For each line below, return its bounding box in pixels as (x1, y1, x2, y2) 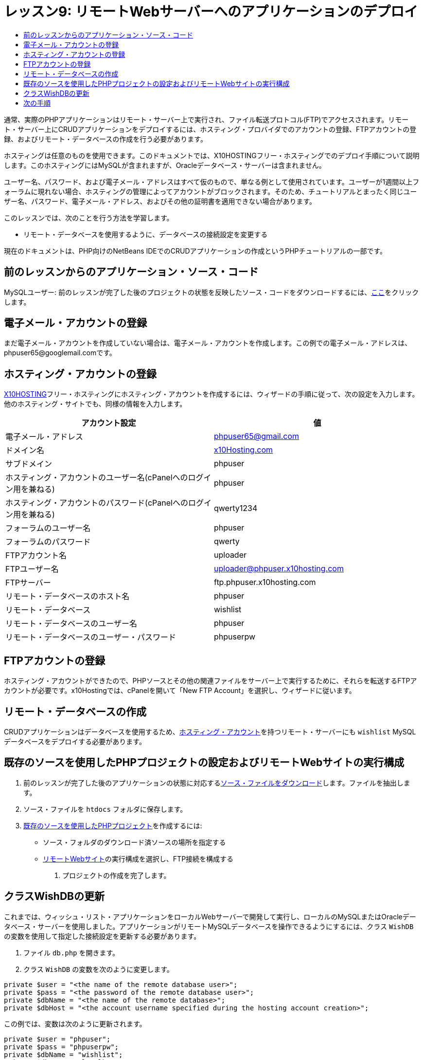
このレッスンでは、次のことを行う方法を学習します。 (4, 213, 174, 222)
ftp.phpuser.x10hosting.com (214, 577, 316, 587)
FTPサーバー (5, 578, 51, 588)
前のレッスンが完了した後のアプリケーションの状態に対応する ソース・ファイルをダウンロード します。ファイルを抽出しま (23, 778, 410, 787)
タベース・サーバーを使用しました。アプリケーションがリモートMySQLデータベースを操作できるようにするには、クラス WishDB (4, 922, 414, 931)
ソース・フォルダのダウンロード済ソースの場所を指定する (43, 838, 226, 846)
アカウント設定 (81, 418, 136, 428)
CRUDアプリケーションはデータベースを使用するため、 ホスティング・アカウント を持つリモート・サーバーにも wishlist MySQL (4, 727, 416, 736)
